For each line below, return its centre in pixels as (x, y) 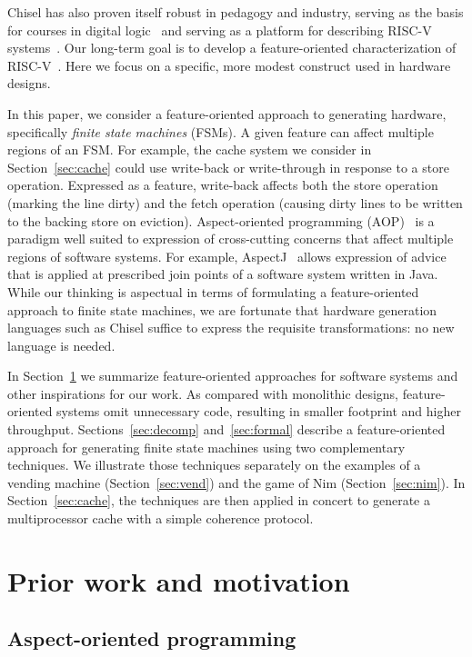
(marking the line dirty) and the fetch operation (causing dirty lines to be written (235, 202)
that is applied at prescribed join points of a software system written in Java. (223, 274)
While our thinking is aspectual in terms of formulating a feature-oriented (213, 291)
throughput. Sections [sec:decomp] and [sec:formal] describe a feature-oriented (226, 429)
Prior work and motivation (179, 580)
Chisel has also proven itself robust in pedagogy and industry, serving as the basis (236, 12)
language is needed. (61, 345)
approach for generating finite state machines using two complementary (206, 447)
